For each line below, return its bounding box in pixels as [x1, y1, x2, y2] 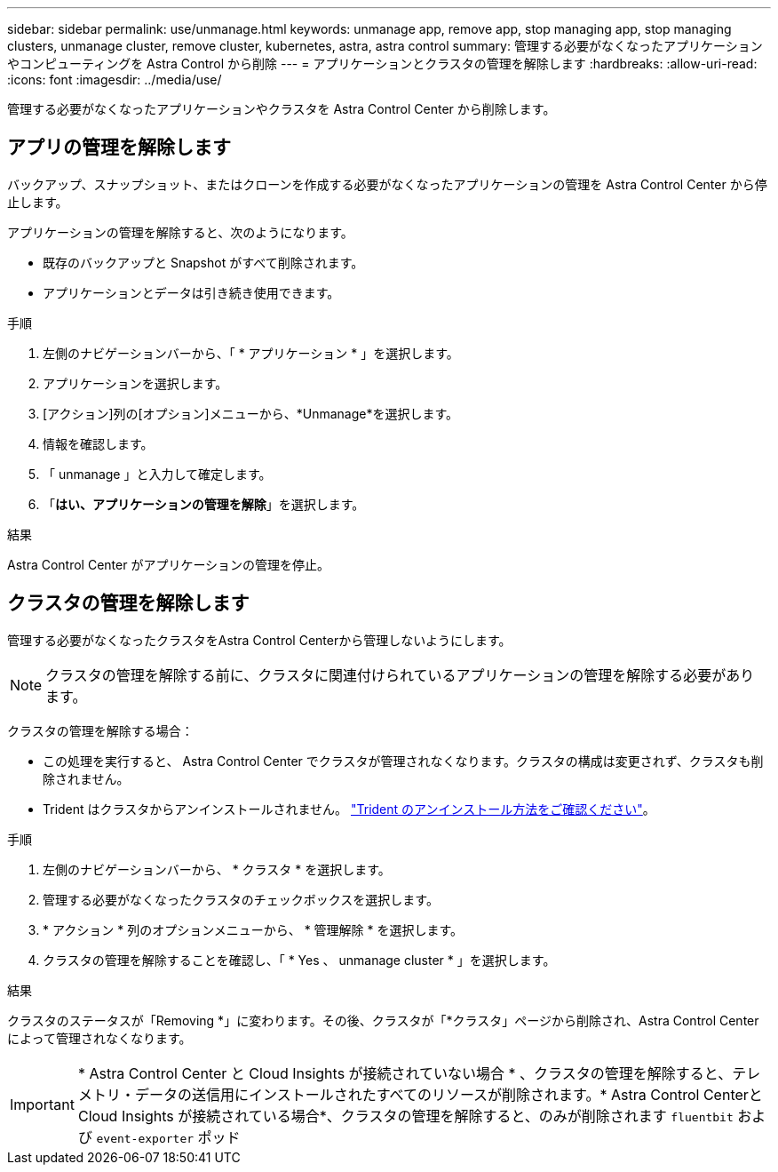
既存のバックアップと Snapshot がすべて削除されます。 [43, 254, 364, 270]
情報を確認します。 [43, 435, 154, 451]
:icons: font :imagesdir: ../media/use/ [7, 72, 222, 87]
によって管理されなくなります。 [7, 1030, 192, 1046]
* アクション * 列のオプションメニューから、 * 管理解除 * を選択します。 [43, 921, 464, 937]
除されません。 [43, 770, 130, 786]
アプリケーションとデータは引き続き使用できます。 [43, 284, 340, 300]
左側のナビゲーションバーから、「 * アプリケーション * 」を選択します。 [43, 345, 459, 361]
